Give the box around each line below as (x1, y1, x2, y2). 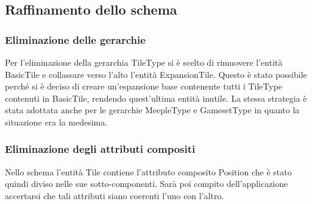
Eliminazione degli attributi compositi (5, 141, 196, 157)
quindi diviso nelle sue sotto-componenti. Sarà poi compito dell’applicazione (5, 177, 288, 190)
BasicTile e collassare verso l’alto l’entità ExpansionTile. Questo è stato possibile (5, 68, 307, 80)
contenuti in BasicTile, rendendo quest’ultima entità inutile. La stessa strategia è (5, 91, 307, 104)
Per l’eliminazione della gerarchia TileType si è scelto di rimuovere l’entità (5, 56, 283, 68)
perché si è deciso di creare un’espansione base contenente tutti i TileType (5, 80, 283, 93)
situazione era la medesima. (5, 115, 108, 128)
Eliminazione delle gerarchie (5, 32, 146, 47)
